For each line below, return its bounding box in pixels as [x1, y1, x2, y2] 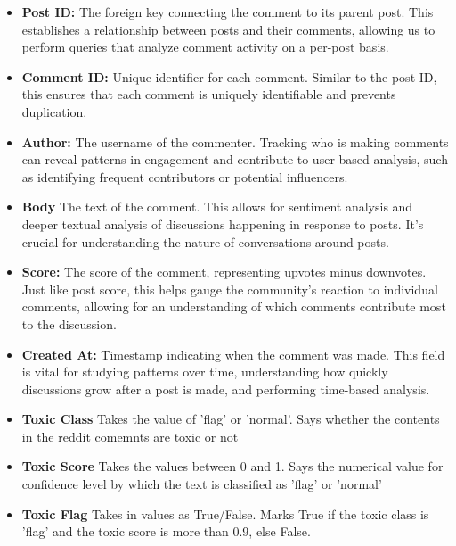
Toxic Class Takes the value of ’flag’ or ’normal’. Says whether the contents [21, 409, 440, 428]
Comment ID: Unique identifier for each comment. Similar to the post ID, [21, 67, 437, 86]
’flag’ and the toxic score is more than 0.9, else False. [21, 522, 311, 541]
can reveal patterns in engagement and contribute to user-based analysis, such [21, 150, 448, 169]
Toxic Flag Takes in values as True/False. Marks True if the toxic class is [21, 504, 429, 523]
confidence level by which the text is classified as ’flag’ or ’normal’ [21, 475, 382, 493]
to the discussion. [21, 314, 117, 333]
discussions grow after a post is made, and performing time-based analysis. [21, 379, 430, 398]
